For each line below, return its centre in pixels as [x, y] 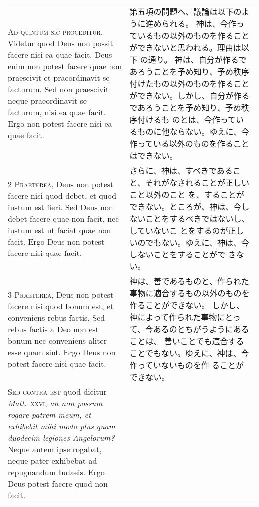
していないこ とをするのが [179, 230]
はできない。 [154, 155]
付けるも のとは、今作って [187, 120]
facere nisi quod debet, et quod [62, 195]
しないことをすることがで [178, 254]
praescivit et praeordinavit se [59, 78]
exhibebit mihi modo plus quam [62, 426]
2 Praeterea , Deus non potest [61, 184]
